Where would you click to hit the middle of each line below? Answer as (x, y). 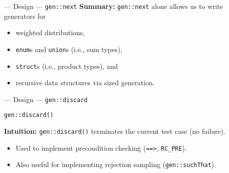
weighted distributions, (50, 32)
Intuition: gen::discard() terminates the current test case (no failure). (115, 131)
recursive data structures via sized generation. (85, 83)
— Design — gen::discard (46, 99)
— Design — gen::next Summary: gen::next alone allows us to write (114, 6)
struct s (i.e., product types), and (67, 66)
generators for (25, 16)
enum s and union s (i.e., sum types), (69, 49)
